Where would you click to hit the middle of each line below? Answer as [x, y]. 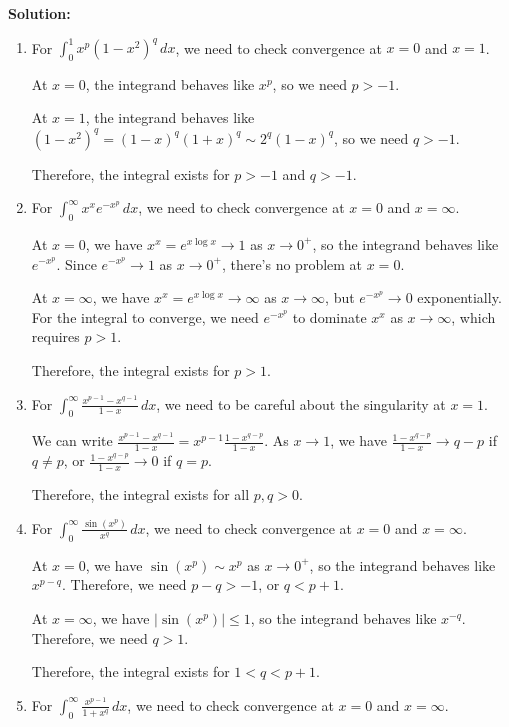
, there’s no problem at [292, 263]
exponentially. [459, 297]
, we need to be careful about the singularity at [301, 403]
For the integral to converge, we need [145, 316]
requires [55, 336]
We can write [72, 440]
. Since [76, 263]
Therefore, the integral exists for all [140, 493]
